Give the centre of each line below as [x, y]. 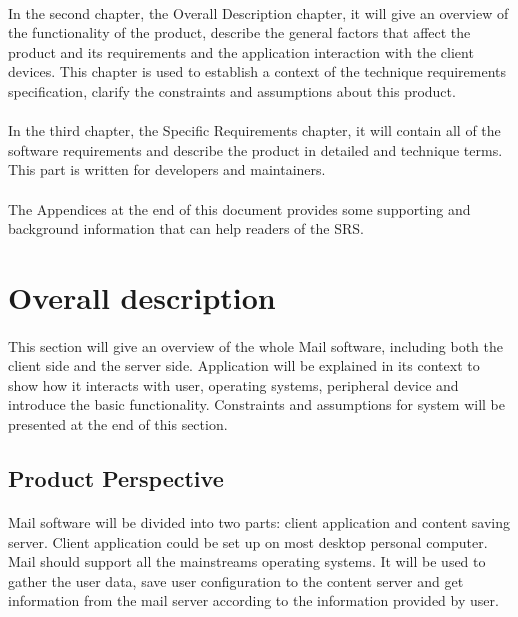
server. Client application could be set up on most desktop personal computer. [248, 541]
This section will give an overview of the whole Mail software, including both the [255, 345]
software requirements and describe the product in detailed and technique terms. [255, 149]
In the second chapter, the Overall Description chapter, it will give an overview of [258, 12]
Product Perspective [116, 478]
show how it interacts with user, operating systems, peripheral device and [233, 384]
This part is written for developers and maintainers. [167, 169]
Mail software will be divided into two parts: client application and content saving [259, 522]
